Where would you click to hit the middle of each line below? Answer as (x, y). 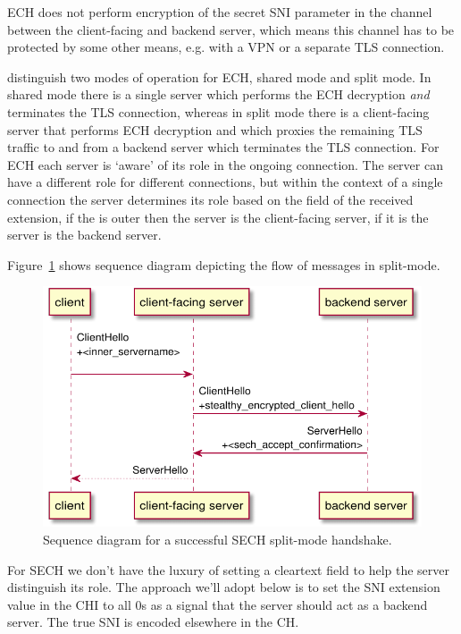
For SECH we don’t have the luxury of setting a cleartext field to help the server (229, 569)
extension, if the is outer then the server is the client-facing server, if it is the (218, 217)
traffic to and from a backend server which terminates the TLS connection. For (223, 147)
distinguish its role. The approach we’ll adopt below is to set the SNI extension (224, 587)
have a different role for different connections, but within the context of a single (225, 182)
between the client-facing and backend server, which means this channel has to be (231, 29)
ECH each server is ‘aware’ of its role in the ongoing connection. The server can (225, 164)
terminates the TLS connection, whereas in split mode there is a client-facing (218, 111)
